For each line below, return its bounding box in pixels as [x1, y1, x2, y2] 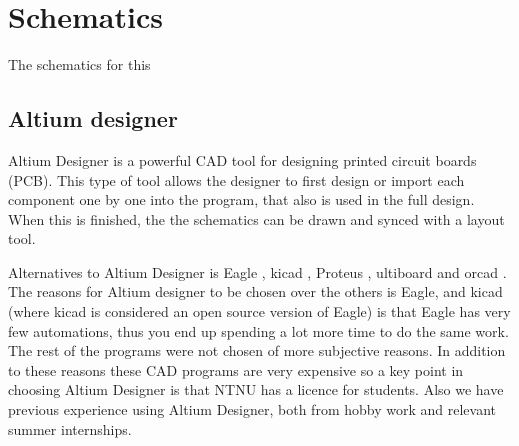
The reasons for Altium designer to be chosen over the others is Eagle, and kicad [8, 281, 503, 302]
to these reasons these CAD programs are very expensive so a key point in [8, 359, 464, 380]
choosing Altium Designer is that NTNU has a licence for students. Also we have [8, 379, 504, 400]
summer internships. [8, 418, 132, 439]
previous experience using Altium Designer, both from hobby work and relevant [8, 399, 496, 420]
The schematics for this [8, 54, 151, 75]
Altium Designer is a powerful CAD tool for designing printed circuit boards [8, 149, 477, 170]
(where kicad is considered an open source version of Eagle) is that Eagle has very [8, 301, 511, 322]
